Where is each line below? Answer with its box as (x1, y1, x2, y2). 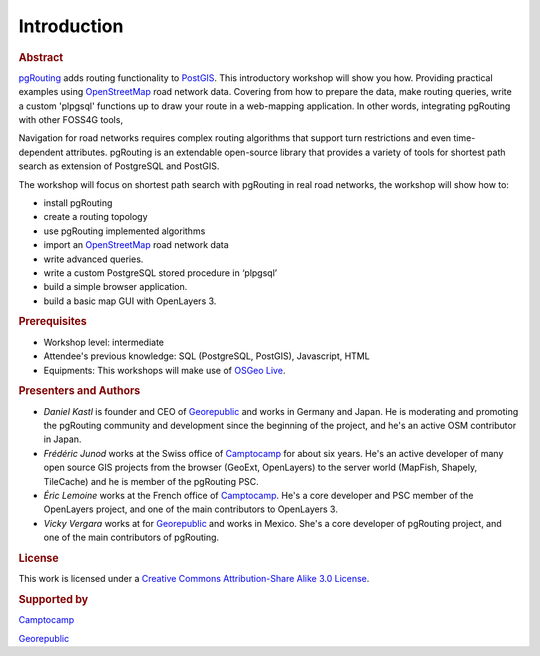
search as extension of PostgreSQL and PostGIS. (18, 160, 220, 172)
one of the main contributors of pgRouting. (43, 531, 220, 544)
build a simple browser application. (43, 281, 188, 293)
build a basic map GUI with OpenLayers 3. (43, 295, 217, 307)
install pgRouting (43, 196, 113, 209)
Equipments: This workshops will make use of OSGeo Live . (43, 364, 286, 376)
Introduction (18, 15, 124, 37)
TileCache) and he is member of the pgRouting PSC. (43, 475, 259, 487)
